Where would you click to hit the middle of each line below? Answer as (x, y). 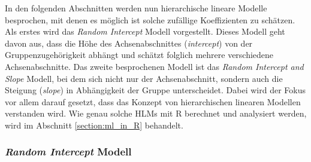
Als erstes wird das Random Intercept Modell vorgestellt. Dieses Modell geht (145, 31)
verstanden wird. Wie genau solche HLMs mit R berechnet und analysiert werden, (156, 113)
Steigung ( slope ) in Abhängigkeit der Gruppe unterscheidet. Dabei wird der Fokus (155, 90)
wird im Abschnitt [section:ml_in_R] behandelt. (94, 125)
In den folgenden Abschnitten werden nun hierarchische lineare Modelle (136, 8)
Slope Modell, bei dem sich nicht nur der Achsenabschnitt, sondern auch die (144, 78)
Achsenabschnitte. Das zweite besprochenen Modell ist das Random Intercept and (154, 66)
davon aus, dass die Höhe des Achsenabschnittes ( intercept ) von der (129, 43)
